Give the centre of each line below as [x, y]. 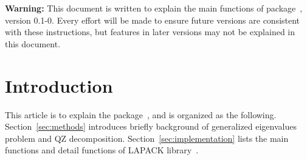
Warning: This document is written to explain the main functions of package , [154, 8]
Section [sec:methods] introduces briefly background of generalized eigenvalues [151, 126]
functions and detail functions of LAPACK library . [102, 150]
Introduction [59, 85]
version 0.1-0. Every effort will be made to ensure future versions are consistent [153, 20]
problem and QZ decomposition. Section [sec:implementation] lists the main [147, 138]
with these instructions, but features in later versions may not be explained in [150, 32]
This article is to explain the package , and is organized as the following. [141, 114]
